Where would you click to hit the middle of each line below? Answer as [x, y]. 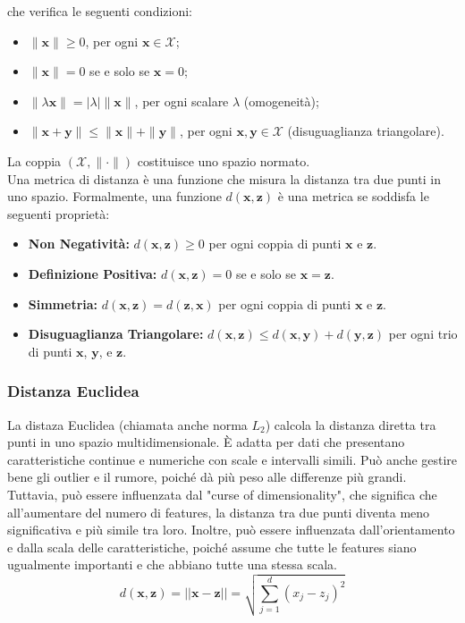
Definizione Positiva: [93, 273]
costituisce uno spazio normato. [224, 160]
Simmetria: [63, 303]
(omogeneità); [281, 101]
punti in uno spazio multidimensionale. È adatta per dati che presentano [206, 442]
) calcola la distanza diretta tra [351, 424]
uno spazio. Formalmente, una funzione [114, 196]
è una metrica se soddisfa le [353, 196]
